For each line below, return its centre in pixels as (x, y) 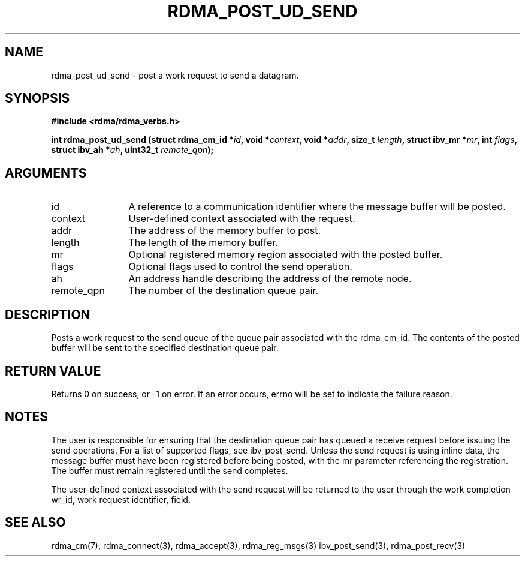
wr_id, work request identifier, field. (121, 499)
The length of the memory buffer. (203, 243)
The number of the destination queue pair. (224, 291)
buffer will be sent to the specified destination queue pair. (165, 348)
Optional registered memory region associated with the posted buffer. (286, 255)
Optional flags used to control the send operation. (240, 267)
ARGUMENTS (46, 173)
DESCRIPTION (48, 314)
